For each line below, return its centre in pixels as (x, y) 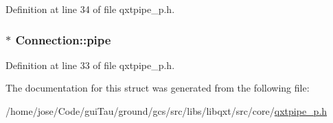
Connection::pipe (63, 39)
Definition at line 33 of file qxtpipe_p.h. (90, 65)
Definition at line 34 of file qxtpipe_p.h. (90, 9)
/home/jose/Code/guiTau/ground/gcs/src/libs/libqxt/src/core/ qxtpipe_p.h (166, 111)
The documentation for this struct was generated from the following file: (158, 88)
